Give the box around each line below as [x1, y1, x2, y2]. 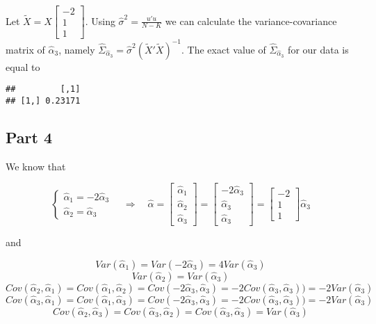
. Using [85, 13, 115, 28]
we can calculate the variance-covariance [165, 13, 337, 28]
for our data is [288, 42, 349, 56]
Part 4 [6, 126, 53, 147]
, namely [58, 42, 95, 56]
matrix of [6, 42, 45, 56]
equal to [6, 59, 40, 74]
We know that [6, 159, 66, 173]
